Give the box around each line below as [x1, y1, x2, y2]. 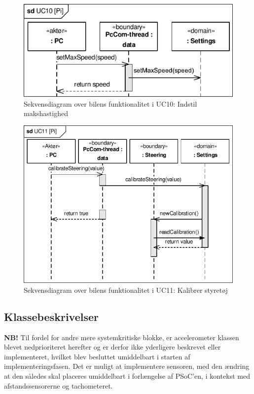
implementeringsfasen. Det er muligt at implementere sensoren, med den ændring [4, 361, 250, 371]
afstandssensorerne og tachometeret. [4, 380, 113, 391]
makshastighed [24, 108, 68, 118]
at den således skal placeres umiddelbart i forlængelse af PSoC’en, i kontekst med [4, 370, 250, 381]
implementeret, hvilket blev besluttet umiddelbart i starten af [4, 351, 190, 361]
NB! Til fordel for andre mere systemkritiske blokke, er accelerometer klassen [4, 332, 239, 342]
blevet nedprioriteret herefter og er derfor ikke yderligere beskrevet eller [4, 342, 221, 352]
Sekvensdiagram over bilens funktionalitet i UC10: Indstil [24, 98, 197, 109]
